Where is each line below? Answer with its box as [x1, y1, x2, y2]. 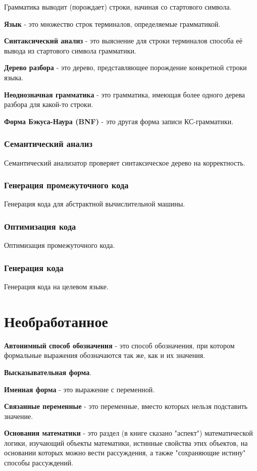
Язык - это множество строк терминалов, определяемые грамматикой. [4, 18, 221, 29]
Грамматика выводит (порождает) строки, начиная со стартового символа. [4, 2, 232, 12]
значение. [4, 410, 33, 421]
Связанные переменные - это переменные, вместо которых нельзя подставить [4, 401, 248, 411]
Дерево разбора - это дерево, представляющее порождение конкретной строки [4, 62, 247, 73]
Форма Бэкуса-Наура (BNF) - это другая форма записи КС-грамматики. [4, 116, 234, 126]
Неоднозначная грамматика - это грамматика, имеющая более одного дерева [4, 89, 245, 99]
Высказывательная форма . [4, 367, 92, 377]
